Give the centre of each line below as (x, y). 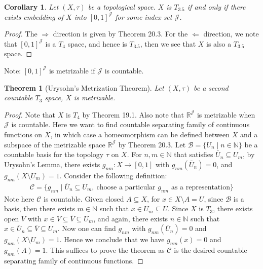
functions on (23, 134)
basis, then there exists (40, 208)
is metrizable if (72, 70)
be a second (211, 87)
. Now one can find (87, 228)
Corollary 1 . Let (31, 7)
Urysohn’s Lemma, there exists (52, 164)
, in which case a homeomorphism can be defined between (140, 134)
